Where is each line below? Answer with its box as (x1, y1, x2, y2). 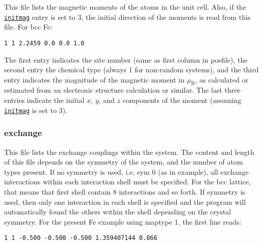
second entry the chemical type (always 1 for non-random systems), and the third (4, 64, 259, 75)
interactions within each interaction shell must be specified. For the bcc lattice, (4, 176, 251, 187)
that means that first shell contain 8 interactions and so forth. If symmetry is (4, 186, 246, 197)
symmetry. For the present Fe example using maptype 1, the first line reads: (4, 216, 242, 227)
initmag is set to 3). (4, 104, 68, 115)
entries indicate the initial (4, 95, 85, 105)
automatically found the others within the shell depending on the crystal (4, 206, 231, 217)
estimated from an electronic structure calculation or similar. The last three (4, 85, 241, 95)
